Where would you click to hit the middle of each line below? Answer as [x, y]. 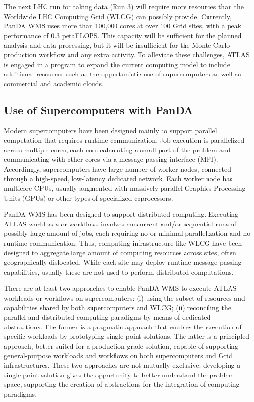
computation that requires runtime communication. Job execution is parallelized [124, 140]
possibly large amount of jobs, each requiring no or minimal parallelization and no [127, 233]
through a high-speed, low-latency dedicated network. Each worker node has [118, 178]
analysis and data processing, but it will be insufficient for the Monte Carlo [117, 45]
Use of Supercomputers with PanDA [99, 110]
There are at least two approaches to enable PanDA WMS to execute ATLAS [120, 288]
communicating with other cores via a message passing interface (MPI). [111, 159]
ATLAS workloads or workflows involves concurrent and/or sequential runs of [120, 223]
